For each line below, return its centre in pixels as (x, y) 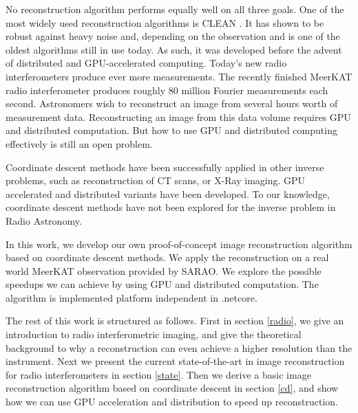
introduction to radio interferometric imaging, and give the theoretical (154, 334)
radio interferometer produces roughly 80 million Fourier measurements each (167, 90)
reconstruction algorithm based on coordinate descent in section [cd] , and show (172, 388)
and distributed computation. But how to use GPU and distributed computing (171, 130)
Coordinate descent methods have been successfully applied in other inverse (165, 167)
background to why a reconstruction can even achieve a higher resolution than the (179, 347)
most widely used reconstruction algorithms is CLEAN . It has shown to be (165, 22)
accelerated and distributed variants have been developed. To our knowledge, (168, 193)
